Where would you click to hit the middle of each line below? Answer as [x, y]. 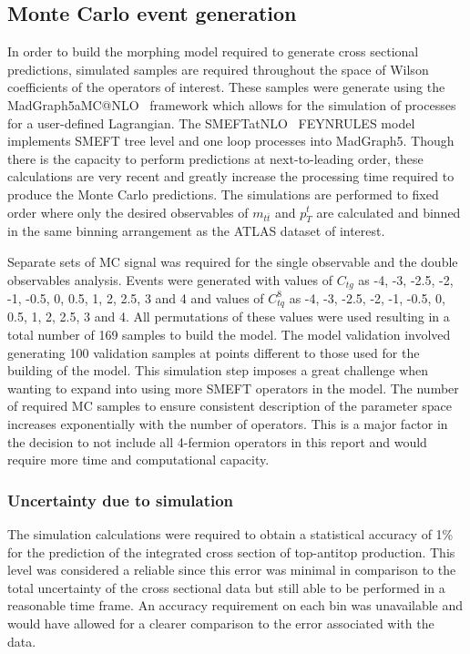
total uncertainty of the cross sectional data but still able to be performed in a [226, 587]
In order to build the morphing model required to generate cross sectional [213, 51]
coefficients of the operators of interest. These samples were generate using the [226, 87]
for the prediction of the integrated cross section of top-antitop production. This [231, 552]
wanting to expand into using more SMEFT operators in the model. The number [233, 388]
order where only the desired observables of [128, 212]
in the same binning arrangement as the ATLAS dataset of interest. [196, 231]
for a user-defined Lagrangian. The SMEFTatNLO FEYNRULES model [211, 123]
